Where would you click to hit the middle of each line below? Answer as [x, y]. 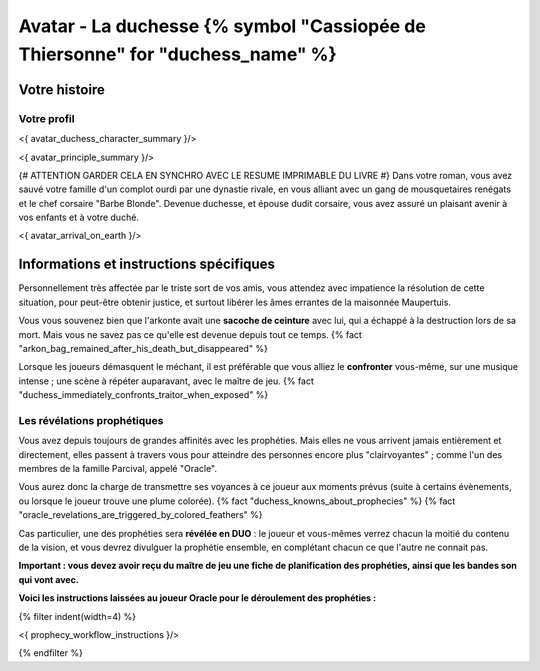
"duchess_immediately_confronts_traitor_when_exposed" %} [143, 395]
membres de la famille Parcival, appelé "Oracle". [118, 469]
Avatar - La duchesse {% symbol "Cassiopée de [222, 26]
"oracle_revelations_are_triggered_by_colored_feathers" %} [140, 515]
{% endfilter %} [51, 653]
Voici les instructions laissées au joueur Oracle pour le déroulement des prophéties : [197, 598]
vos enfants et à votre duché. [79, 217]
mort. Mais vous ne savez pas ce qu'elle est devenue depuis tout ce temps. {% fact [190, 334]
